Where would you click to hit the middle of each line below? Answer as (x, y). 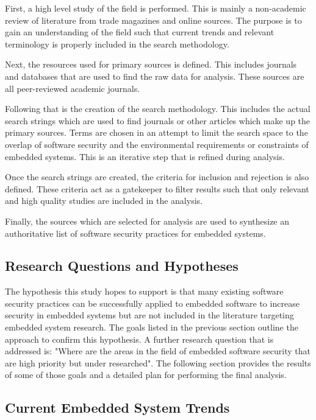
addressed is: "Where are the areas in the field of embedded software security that (158, 351)
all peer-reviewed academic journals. (73, 88)
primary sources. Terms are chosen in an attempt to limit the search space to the (156, 132)
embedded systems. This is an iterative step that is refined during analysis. (145, 156)
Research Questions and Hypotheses (122, 266)
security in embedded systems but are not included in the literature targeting (149, 315)
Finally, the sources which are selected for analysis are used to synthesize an (147, 221)
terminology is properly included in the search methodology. (117, 44)
